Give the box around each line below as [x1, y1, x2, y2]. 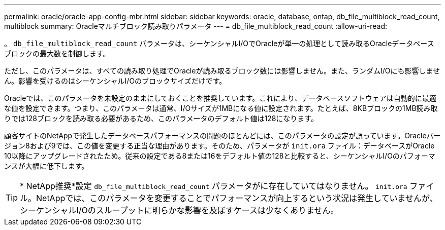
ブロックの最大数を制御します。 [4, 49, 110, 58]
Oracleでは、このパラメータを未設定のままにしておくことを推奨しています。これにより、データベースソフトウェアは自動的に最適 [4, 94, 436, 102]
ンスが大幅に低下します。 [4, 162, 89, 170]
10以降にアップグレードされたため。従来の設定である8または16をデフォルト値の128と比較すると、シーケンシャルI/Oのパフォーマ [4, 151, 435, 160]
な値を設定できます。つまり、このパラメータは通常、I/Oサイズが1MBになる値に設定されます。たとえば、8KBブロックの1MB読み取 [4, 104, 438, 112]
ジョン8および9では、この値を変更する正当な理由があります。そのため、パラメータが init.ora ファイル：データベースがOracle [4, 141, 435, 150]
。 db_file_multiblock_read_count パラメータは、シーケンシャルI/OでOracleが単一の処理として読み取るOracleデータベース [4, 39, 434, 48]
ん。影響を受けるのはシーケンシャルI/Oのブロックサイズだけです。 [4, 76, 227, 85]
